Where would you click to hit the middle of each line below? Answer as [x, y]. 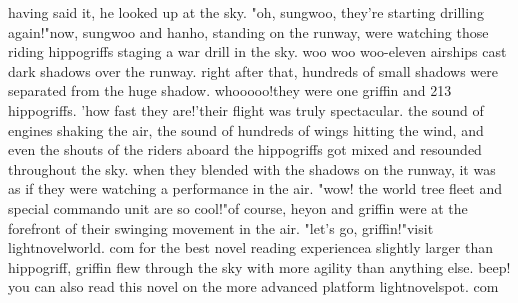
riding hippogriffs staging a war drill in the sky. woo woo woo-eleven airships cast [257, 51]
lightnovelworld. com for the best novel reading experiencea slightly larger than [250, 247]
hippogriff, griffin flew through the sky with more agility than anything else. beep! [259, 266]
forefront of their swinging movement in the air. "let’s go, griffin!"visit [221, 227]
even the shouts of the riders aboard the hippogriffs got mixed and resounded [245, 149]
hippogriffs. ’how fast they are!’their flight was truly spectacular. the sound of [246, 109]
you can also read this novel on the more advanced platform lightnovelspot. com [253, 286]
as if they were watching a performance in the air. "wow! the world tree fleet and [255, 188]
